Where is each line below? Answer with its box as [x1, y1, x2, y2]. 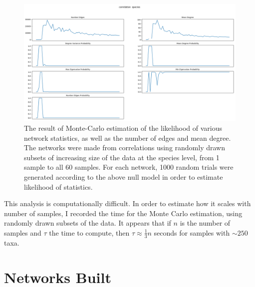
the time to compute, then [49, 227, 130, 238]
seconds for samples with [154, 227, 230, 238]
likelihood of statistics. [24, 181, 93, 192]
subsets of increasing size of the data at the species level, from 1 [24, 152, 220, 162]
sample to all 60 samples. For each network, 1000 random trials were [24, 162, 234, 172]
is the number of [180, 218, 231, 228]
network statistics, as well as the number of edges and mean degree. [24, 132, 231, 143]
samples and [4, 227, 41, 238]
